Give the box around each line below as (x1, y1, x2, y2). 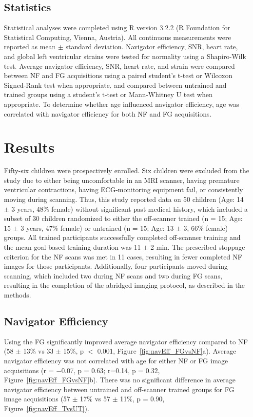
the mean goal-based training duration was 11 (4, 242, 141, 252)
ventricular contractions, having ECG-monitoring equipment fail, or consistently (4, 184, 243, 195)
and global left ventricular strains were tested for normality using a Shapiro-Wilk (4, 51, 246, 61)
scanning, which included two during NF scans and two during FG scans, (4, 270, 222, 280)
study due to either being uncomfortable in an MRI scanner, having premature (4, 175, 240, 185)
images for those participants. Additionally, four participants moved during (4, 261, 228, 271)
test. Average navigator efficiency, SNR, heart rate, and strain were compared (4, 60, 235, 71)
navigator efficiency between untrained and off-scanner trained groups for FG (4, 384, 234, 394)
